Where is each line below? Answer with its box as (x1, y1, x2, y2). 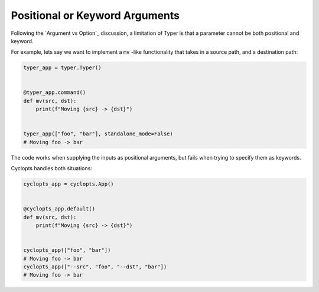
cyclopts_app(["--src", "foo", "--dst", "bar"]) (23, 264, 167, 270)
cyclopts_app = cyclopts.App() (23, 181, 115, 187)
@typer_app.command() (23, 89, 86, 96)
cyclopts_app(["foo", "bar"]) (23, 247, 111, 254)
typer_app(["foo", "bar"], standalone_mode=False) (23, 131, 174, 137)
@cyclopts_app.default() (23, 206, 96, 212)
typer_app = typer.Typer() (23, 64, 102, 71)
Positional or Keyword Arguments (11, 9, 180, 22)
